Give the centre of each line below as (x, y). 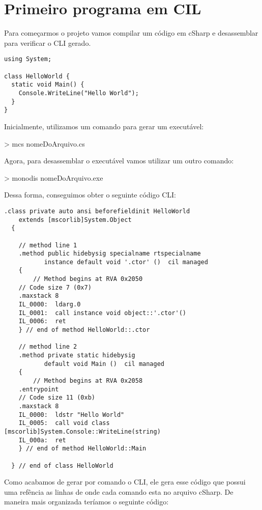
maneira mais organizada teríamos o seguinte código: (86, 502)
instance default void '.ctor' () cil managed (126, 262)
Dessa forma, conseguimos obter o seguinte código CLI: (90, 195)
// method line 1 (48, 245)
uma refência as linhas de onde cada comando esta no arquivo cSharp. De (119, 491)
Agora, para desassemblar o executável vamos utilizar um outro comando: (119, 161)
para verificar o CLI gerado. (48, 42)
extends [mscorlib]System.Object (75, 220)
